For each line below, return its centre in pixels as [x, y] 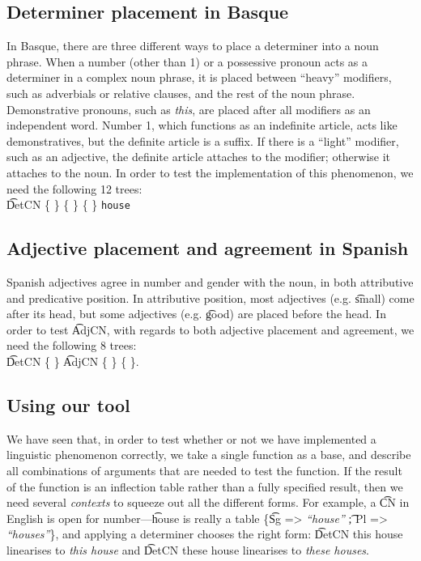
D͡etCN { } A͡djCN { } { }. [73, 361]
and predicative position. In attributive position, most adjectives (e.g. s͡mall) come [210, 297]
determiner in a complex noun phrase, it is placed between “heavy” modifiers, [199, 77]
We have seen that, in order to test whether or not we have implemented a [191, 438]
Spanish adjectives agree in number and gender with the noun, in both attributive [210, 282]
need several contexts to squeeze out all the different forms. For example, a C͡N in [208, 502]
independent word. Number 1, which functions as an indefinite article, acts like [202, 125]
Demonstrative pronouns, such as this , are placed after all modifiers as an [189, 109]
